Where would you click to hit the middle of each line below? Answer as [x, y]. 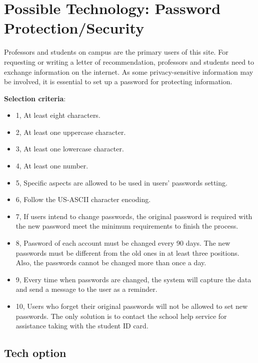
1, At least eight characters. [58, 115]
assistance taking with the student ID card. [82, 326]
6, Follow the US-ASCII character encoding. [83, 199]
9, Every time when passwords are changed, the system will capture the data [133, 279]
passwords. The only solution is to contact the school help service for [121, 316]
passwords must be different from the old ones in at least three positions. [127, 252]
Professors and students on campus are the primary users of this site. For [116, 52]
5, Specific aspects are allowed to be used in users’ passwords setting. [121, 182]
